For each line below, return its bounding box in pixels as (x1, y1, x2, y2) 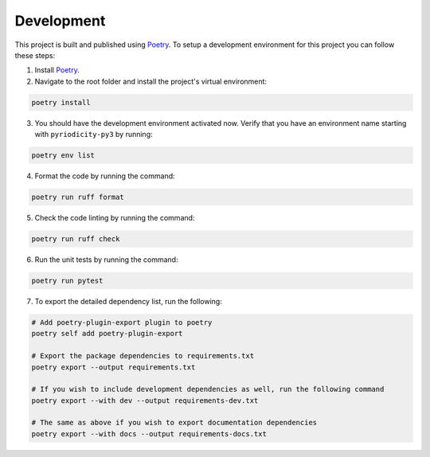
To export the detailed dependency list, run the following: (34, 296, 222, 306)
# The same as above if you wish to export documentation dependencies (31, 418, 318, 428)
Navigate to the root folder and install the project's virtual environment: (34, 76, 267, 86)
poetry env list (31, 151, 96, 160)
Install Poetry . (34, 65, 80, 75)
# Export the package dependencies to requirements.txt (31, 351, 255, 361)
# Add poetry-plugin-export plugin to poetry (31, 318, 213, 326)
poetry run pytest (31, 275, 104, 285)
